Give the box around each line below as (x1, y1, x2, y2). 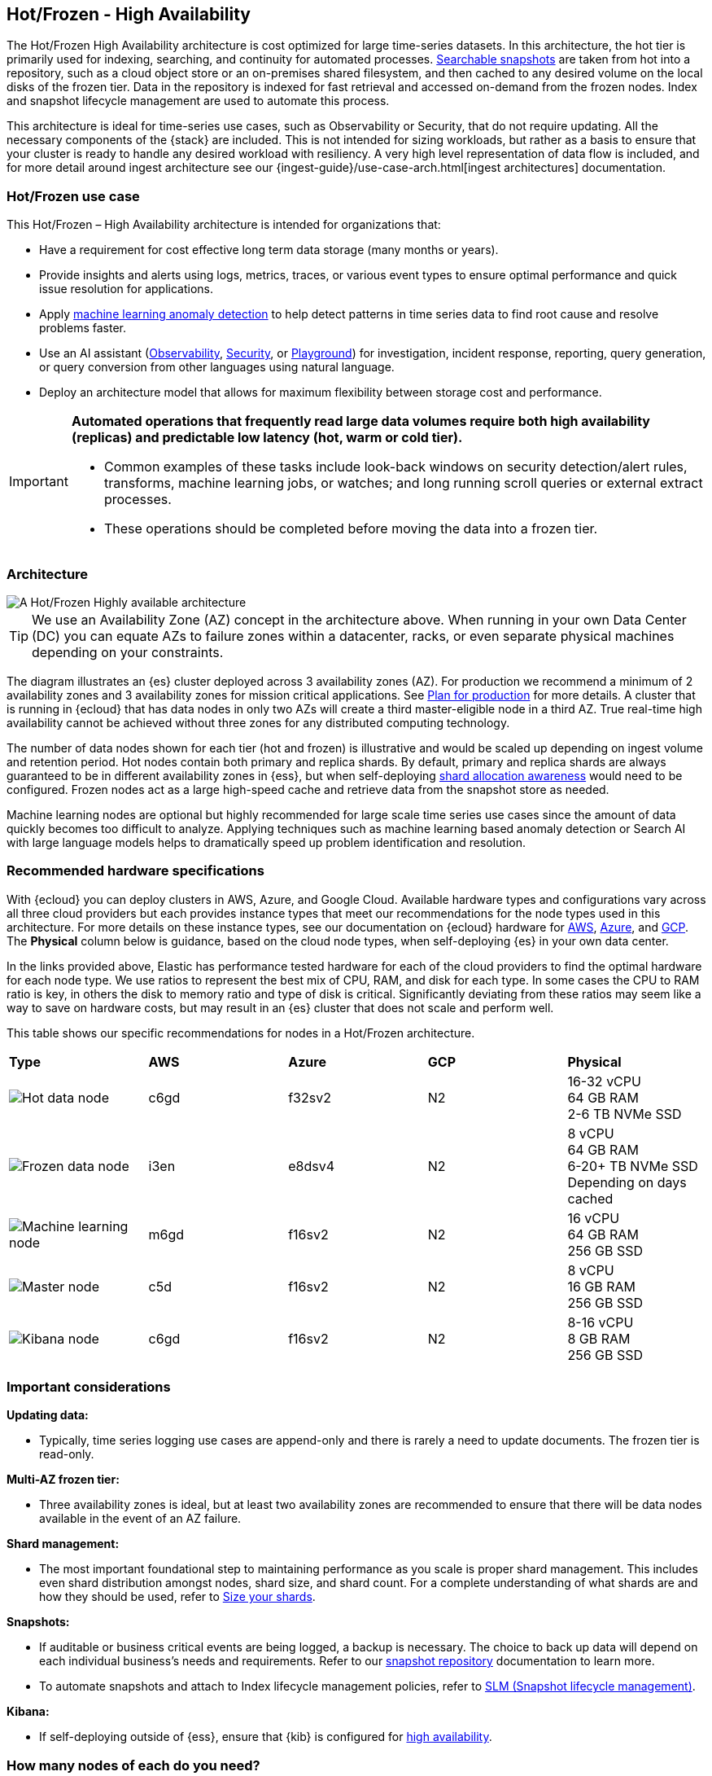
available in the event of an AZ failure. (39, 1511, 242, 1526)
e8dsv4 (288, 1157, 334, 1174)
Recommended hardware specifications (7, 862, 264, 879)
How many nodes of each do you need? (7, 1756, 260, 1774)
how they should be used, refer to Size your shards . (39, 1590, 316, 1604)
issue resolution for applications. (39, 282, 213, 296)
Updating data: (7, 1408, 89, 1423)
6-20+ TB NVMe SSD (567, 1157, 698, 1174)
